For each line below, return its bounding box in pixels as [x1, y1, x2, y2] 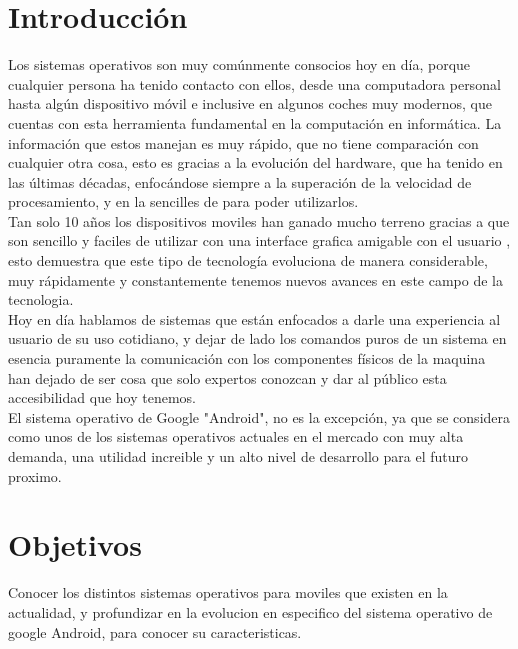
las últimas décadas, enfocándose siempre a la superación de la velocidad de [8, 171, 472, 192]
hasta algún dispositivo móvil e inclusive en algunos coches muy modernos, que [8, 93, 492, 114]
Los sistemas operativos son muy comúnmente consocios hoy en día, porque [8, 54, 471, 75]
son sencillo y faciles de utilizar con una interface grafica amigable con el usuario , [8, 230, 511, 251]
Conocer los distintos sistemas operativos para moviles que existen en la [8, 582, 448, 603]
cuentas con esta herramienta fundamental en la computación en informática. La [8, 112, 502, 133]
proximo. [8, 465, 62, 486]
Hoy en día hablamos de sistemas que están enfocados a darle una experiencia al [8, 308, 501, 329]
